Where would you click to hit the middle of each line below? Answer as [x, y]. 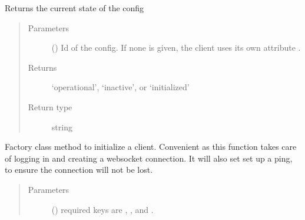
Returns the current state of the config [74, 8]
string [62, 127]
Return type [50, 106]
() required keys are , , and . [102, 209]
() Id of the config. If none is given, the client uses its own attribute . [176, 47]
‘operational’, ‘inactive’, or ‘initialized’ [120, 87]
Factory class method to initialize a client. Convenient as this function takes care [151, 147]
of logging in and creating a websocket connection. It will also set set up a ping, [149, 158]
